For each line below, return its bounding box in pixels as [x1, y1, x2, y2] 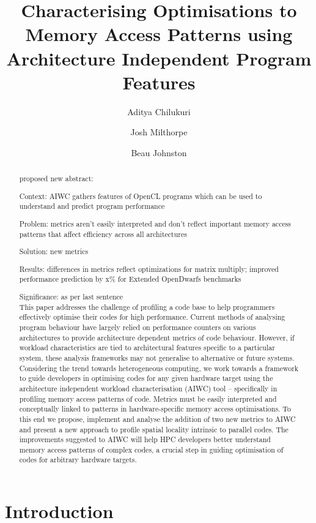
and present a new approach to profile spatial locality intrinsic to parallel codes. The [19, 424, 288, 434]
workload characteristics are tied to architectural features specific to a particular [19, 342, 275, 353]
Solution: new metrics [19, 246, 89, 257]
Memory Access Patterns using [25, 21, 293, 47]
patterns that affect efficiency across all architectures [19, 228, 187, 239]
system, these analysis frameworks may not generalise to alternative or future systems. [19, 352, 295, 363]
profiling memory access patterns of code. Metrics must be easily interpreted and [19, 393, 277, 404]
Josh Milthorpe [130, 126, 188, 138]
